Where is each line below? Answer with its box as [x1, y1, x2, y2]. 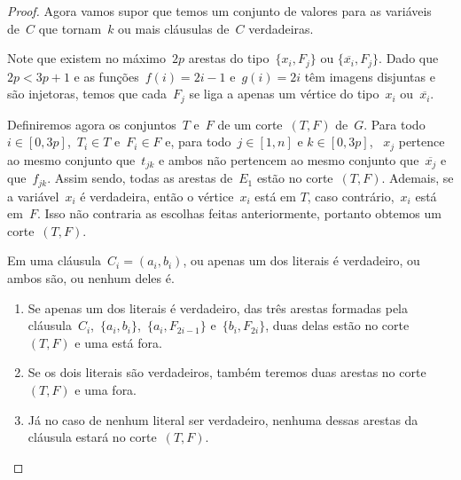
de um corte [217, 114, 283, 133]
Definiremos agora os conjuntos [7, 114, 176, 133]
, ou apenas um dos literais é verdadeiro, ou [183, 251, 420, 270]
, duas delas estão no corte [265, 316, 410, 334]
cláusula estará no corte [27, 428, 157, 446]
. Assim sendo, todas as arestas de [47, 169, 233, 187]
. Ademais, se [381, 169, 454, 187]
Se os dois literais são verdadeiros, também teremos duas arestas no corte [27, 363, 426, 382]
